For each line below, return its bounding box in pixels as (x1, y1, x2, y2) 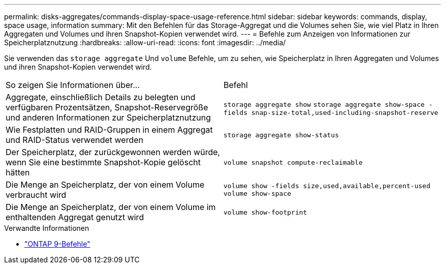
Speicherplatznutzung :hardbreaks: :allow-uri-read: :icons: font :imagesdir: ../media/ (4, 38, 286, 47)
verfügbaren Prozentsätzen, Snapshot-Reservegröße (6, 102, 208, 112)
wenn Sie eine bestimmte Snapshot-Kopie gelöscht (6, 157, 201, 167)
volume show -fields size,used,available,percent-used (224, 182, 430, 190)
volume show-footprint (224, 208, 307, 216)
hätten (6, 167, 30, 177)
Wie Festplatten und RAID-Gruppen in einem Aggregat (6, 125, 213, 135)
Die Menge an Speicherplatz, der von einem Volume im (6, 202, 216, 212)
